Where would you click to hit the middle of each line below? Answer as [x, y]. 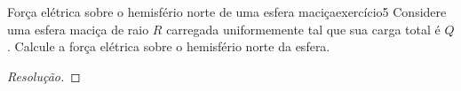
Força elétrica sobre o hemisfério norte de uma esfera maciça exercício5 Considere [227, 11]
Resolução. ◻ [44, 76]
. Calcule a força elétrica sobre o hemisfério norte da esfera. [169, 46]
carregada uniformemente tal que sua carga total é [303, 29]
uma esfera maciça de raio [78, 29]
